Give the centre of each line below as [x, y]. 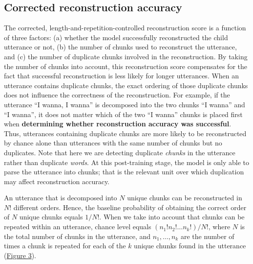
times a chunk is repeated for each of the [65, 246]
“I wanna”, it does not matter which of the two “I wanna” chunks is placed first [123, 114]
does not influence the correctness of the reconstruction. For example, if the [117, 95]
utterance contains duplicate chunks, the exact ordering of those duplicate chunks [126, 85]
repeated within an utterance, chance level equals [78, 227]
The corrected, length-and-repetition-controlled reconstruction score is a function [125, 28]
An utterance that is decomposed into [61, 198]
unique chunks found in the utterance [190, 246]
